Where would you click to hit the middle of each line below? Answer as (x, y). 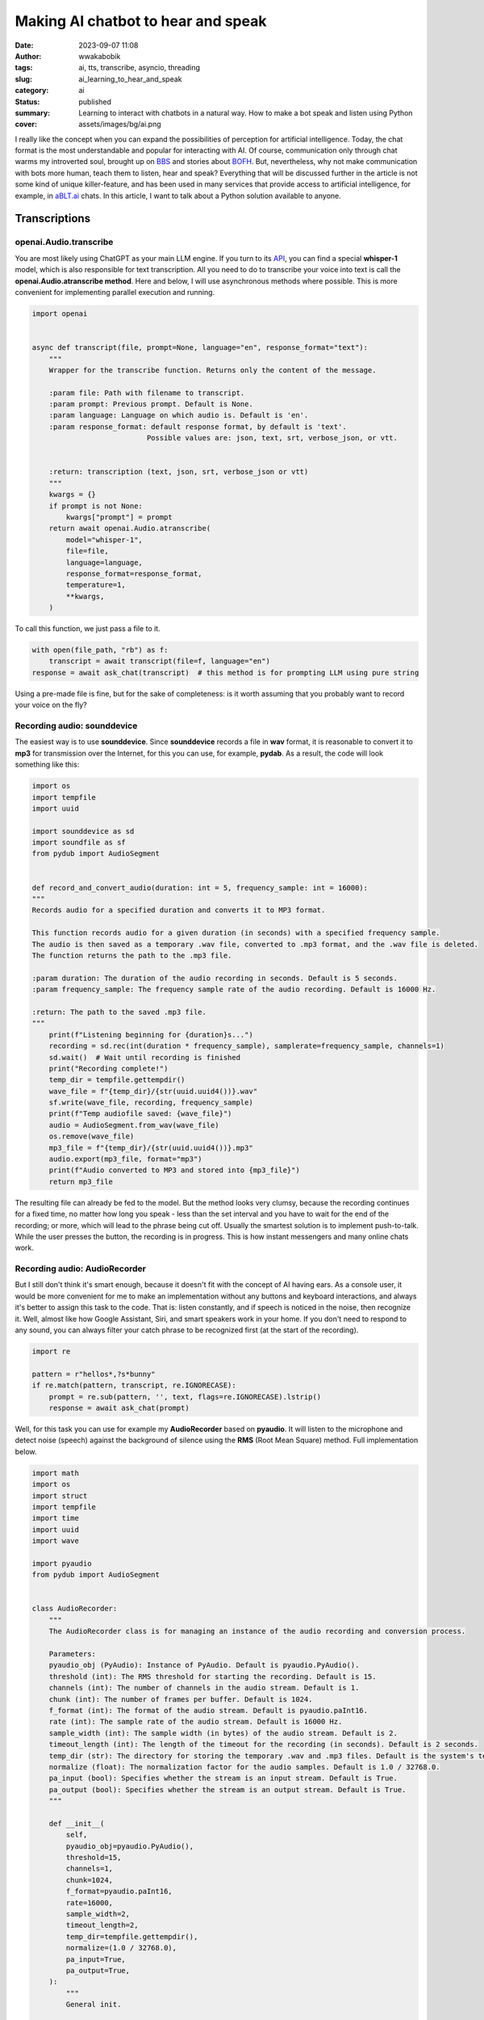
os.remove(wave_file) (92, 1136)
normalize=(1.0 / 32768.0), (121, 1948)
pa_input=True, (96, 1959)
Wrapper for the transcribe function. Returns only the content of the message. (213, 370)
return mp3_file (81, 1181)
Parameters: (73, 1654)
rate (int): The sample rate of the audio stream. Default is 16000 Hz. (196, 1722)
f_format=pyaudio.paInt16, (119, 1892)
